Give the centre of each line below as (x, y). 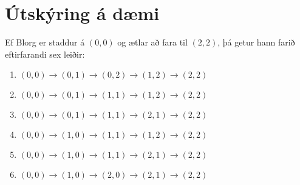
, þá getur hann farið (256, 42)
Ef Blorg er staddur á (45, 42)
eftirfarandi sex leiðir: (45, 54)
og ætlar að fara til (152, 42)
